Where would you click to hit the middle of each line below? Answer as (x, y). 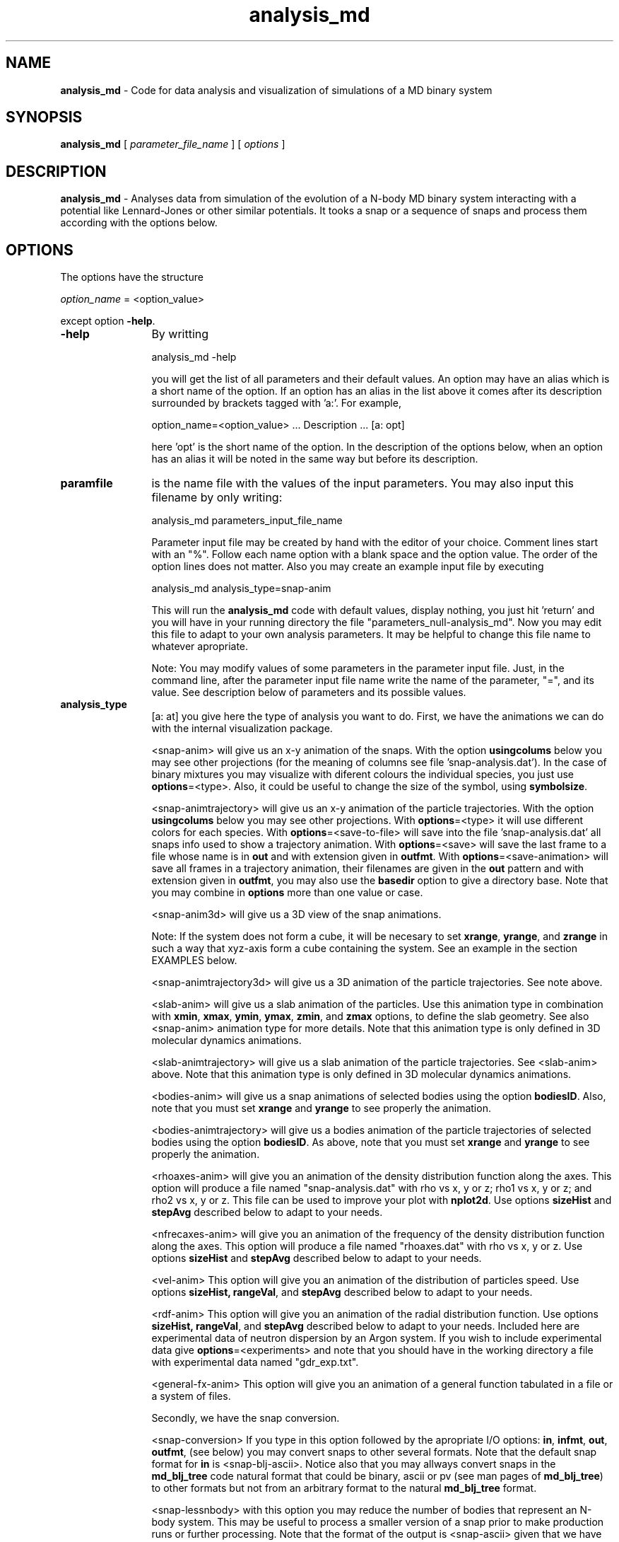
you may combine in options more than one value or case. (287, 893)
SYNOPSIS (44, 117)
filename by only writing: (217, 498)
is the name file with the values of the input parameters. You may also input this (363, 483)
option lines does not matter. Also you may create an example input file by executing (348, 567)
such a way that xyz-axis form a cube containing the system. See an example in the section (364, 949)
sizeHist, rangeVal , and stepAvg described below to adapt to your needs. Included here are (366, 1326)
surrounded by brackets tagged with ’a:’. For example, (276, 403)
